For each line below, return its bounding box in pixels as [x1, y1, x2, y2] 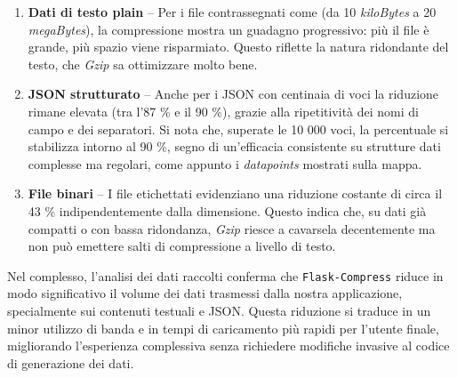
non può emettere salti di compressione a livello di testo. [28, 237, 336, 255]
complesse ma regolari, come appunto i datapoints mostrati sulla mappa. [28, 154, 422, 173]
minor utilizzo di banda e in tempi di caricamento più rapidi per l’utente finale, [7, 318, 439, 337]
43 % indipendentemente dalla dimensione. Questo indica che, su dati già [28, 201, 427, 220]
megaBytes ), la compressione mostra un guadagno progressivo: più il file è [28, 20, 429, 38]
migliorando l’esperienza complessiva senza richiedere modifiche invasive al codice [7, 336, 450, 355]
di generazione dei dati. [7, 353, 134, 372]
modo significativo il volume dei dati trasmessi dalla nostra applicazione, [7, 284, 403, 302]
